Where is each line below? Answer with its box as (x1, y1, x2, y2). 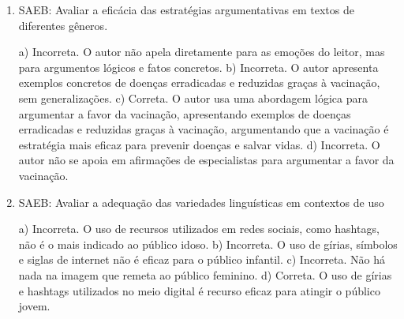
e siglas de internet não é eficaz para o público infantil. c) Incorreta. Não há (18, 251, 386, 268)
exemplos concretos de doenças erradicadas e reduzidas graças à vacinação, (18, 74, 380, 91)
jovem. (18, 298, 50, 314)
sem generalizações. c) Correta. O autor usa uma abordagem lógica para (18, 89, 368, 106)
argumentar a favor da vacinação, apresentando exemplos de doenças (18, 105, 351, 122)
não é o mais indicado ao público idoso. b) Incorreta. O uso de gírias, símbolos (18, 235, 398, 252)
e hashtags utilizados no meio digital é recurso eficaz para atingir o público (18, 282, 380, 298)
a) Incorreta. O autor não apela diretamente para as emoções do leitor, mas (18, 43, 385, 60)
